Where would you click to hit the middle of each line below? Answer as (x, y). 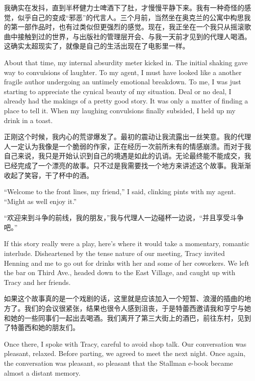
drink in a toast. (28, 120)
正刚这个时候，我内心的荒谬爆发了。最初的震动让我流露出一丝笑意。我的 (121, 137)
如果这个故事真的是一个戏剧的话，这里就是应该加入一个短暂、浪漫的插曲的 (124, 298)
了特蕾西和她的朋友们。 (42, 327)
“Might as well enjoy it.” (40, 201)
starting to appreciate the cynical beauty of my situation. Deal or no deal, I (118, 91)
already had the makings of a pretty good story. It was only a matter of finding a (126, 101)
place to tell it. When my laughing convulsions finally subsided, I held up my (120, 110)
